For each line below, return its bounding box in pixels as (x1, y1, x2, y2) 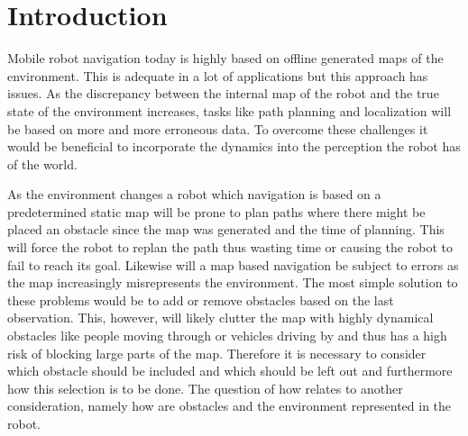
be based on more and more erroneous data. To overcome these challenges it (7, 119, 428, 138)
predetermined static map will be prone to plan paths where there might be (7, 202, 426, 221)
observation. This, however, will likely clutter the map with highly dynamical (7, 308, 434, 327)
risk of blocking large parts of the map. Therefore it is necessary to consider (7, 343, 427, 362)
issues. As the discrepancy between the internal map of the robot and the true (7, 84, 439, 103)
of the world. (7, 154, 78, 173)
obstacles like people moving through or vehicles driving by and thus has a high (7, 326, 447, 345)
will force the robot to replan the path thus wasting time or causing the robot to (7, 238, 453, 257)
